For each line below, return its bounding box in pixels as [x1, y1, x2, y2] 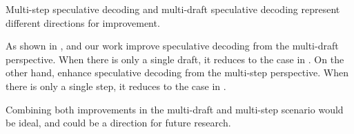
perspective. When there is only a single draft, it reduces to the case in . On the [6, 52, 344, 66]
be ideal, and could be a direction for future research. [6, 115, 231, 130]
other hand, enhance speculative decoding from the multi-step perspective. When [6, 65, 348, 80]
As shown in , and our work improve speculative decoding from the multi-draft [6, 38, 339, 53]
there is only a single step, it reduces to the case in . [6, 78, 226, 93]
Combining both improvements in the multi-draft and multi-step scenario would [6, 102, 344, 116]
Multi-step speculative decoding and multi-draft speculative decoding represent [6, 2, 340, 16]
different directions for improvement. [6, 15, 160, 30]
